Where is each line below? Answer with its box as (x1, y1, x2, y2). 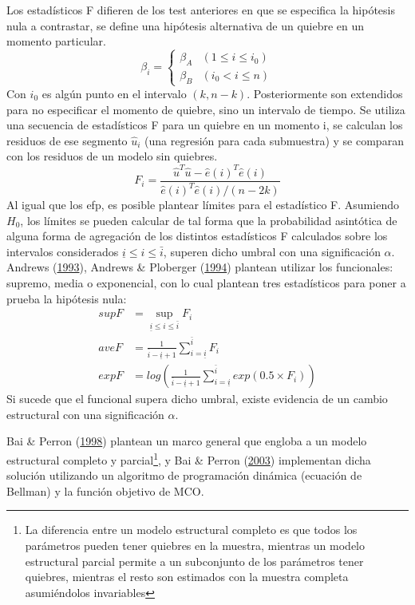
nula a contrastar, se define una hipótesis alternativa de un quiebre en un (6, 17, 365, 34)
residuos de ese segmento (6, 132, 128, 148)
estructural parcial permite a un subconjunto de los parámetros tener (25, 552, 364, 569)
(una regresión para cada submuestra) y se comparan (144, 132, 404, 148)
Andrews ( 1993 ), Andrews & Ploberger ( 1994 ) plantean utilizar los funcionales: (6, 259, 393, 275)
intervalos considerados (6, 243, 119, 259)
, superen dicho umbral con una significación (163, 243, 381, 259)
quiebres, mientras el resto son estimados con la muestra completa (25, 568, 349, 585)
